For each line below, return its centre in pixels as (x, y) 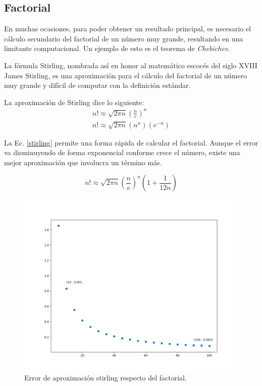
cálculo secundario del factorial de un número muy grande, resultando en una (124, 38)
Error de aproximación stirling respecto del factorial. (106, 378)
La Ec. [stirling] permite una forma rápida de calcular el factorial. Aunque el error (131, 142)
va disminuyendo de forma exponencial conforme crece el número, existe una (122, 152)
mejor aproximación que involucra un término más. (83, 162)
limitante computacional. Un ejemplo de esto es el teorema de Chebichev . (117, 48)
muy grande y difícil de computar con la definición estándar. (97, 85)
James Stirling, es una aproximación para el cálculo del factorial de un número (126, 75)
